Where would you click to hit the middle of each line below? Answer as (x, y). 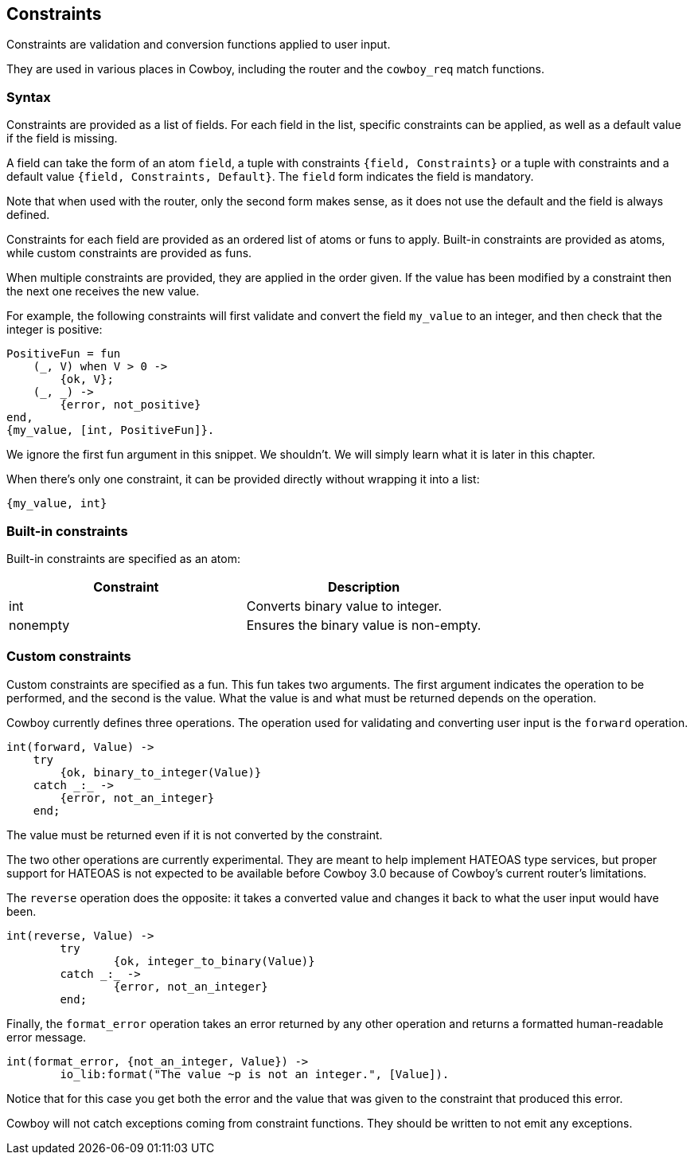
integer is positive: (55, 330)
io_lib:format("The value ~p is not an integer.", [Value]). (255, 1074)
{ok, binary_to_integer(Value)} (161, 772)
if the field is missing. (62, 139)
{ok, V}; (87, 379)
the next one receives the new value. (103, 291)
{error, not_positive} (131, 405)
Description (364, 586)
